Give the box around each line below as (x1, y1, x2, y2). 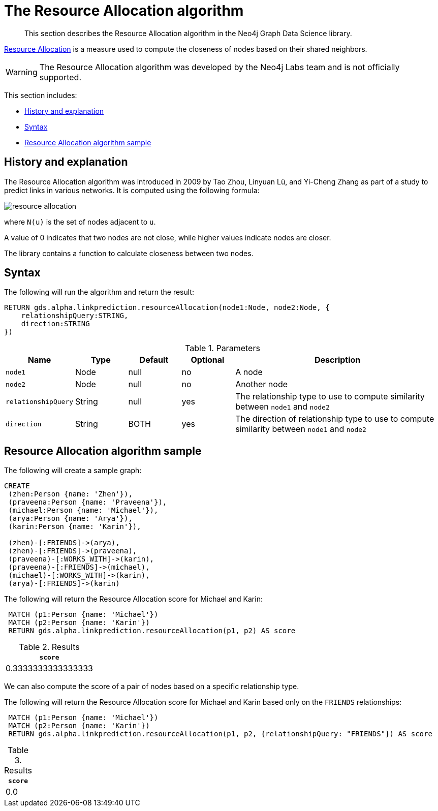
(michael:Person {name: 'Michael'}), (8, 506, 159, 515)
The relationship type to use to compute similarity (235, 391, 425, 402)
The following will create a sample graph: (4, 466, 142, 475)
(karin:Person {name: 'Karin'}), (8, 522, 141, 531)
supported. (39, 72, 81, 82)
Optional (191, 355, 225, 365)
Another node (235, 379, 288, 390)
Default (139, 355, 169, 365)
